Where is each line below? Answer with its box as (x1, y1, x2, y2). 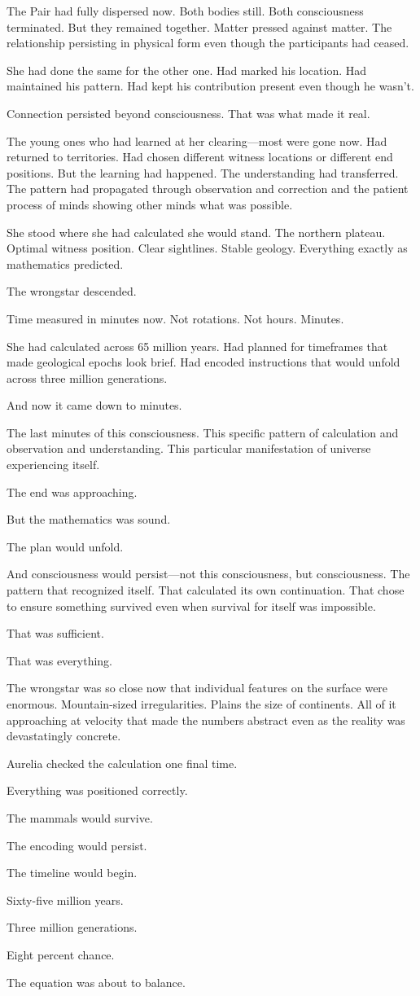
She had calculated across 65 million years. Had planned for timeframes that (7, 337, 388, 354)
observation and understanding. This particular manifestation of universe (7, 440, 371, 457)
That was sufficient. (7, 625, 104, 642)
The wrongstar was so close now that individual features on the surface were (7, 679, 388, 696)
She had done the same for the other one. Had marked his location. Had (7, 61, 367, 78)
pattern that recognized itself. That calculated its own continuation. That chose (7, 581, 405, 599)
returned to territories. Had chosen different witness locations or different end (7, 148, 393, 165)
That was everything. (7, 652, 113, 669)
